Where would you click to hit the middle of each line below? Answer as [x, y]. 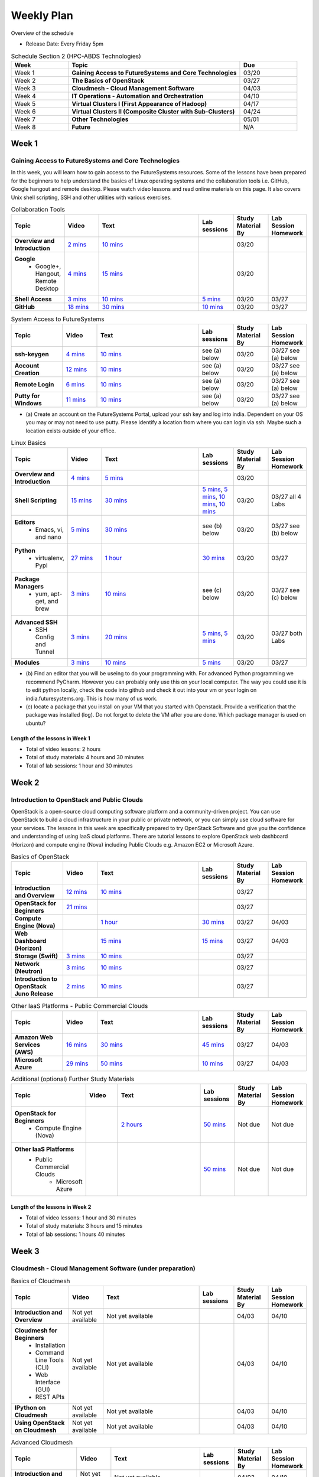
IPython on [30, 1408]
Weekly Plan [42, 15]
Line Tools [50, 1360]
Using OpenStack [40, 1423]
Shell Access [33, 300]
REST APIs [50, 1397]
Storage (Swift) [36, 956]
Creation [27, 373]
